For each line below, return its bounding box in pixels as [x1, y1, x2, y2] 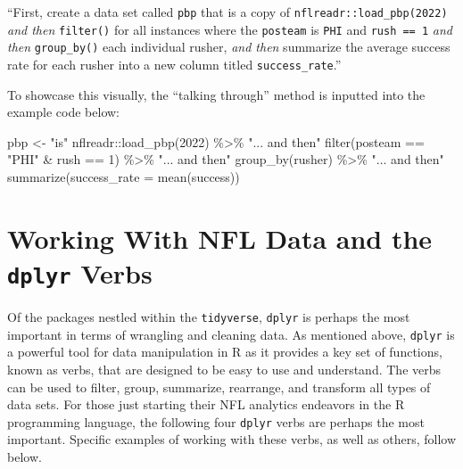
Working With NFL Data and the [7, 219, 433, 256]
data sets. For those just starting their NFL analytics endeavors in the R [7, 395, 405, 414]
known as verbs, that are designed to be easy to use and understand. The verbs [7, 359, 442, 378]
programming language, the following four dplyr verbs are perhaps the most [7, 412, 425, 431]
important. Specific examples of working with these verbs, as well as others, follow [7, 430, 457, 448]
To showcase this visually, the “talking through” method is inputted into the [7, 85, 426, 103]
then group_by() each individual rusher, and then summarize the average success [7, 37, 451, 56]
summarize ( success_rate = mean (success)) [7, 168, 240, 185]
